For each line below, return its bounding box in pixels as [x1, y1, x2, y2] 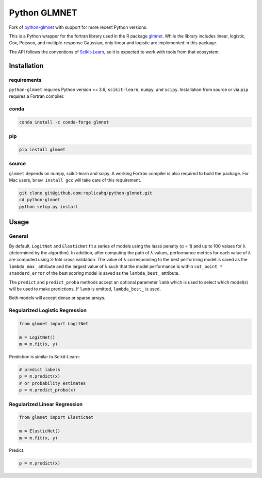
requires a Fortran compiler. [9, 93, 65, 99]
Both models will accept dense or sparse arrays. [9, 295, 106, 301]
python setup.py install [19, 204, 79, 209]
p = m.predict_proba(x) [19, 387, 76, 393]
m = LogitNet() [19, 335, 55, 340]
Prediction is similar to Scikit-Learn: [9, 354, 80, 360]
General [9, 233, 29, 240]
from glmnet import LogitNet [19, 321, 89, 326]
